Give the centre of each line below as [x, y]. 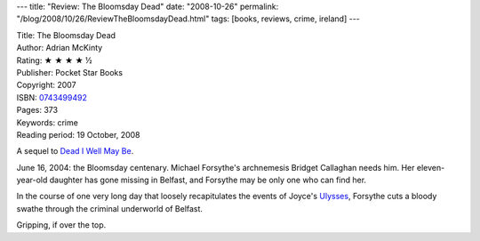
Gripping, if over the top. [61, 225]
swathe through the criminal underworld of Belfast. [110, 208]
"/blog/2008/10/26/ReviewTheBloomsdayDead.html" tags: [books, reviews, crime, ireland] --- [188, 19]
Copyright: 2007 [46, 85]
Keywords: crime [48, 122]
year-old [32, 180]
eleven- [431, 167]
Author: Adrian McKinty [60, 48]
